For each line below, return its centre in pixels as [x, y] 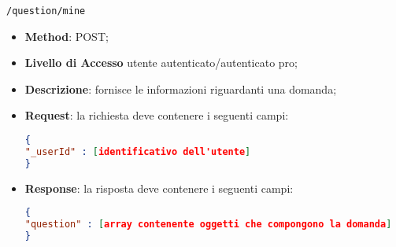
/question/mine [46, 11]
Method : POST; [67, 36]
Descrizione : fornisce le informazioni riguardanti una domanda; [181, 88]
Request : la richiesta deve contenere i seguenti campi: [157, 115]
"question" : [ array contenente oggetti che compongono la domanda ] [208, 225]
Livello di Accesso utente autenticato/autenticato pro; [161, 63]
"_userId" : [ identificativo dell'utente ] [138, 151]
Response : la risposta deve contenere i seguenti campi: [159, 188]
